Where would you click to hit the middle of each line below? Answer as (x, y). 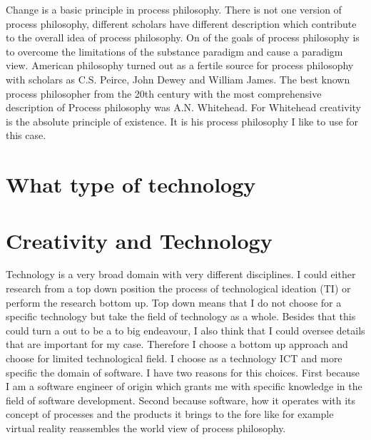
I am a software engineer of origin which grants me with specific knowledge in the (184, 386)
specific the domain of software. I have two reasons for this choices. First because (183, 372)
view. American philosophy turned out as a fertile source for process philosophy (180, 65)
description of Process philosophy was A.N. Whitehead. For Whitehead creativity (183, 107)
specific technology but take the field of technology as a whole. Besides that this (181, 316)
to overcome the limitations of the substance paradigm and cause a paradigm (174, 51)
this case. (26, 135)
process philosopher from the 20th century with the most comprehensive (164, 93)
